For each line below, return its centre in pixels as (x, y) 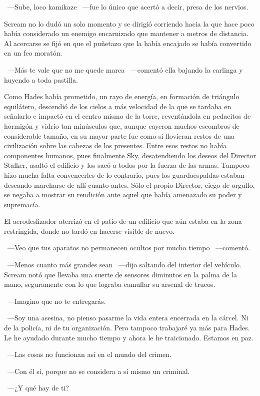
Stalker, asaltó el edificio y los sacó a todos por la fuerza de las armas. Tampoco (127, 165)
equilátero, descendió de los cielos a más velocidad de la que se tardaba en (118, 106)
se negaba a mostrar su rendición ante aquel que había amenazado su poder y (123, 194)
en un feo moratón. (33, 53)
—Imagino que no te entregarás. (56, 301)
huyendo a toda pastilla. (41, 79)
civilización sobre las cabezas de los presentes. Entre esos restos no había (115, 145)
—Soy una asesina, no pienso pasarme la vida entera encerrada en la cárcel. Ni (128, 318)
